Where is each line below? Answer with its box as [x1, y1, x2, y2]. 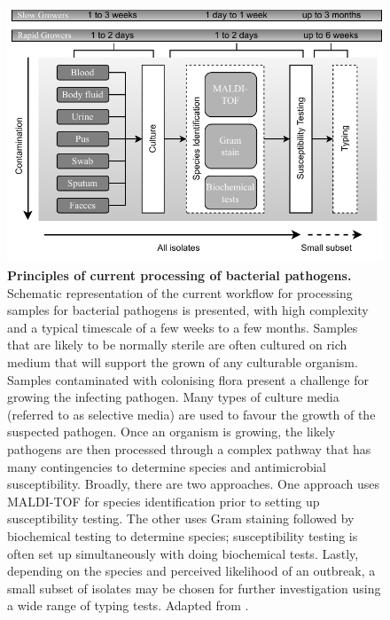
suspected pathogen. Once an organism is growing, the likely [7, 422, 336, 441]
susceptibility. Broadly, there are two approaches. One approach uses [7, 475, 379, 493]
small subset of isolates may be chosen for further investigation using [7, 578, 381, 597]
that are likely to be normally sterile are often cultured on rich [7, 335, 347, 354]
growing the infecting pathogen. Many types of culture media [7, 388, 339, 406]
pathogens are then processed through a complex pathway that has [7, 439, 371, 458]
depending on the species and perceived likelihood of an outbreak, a [7, 561, 376, 580]
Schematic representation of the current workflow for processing [7, 283, 353, 302]
